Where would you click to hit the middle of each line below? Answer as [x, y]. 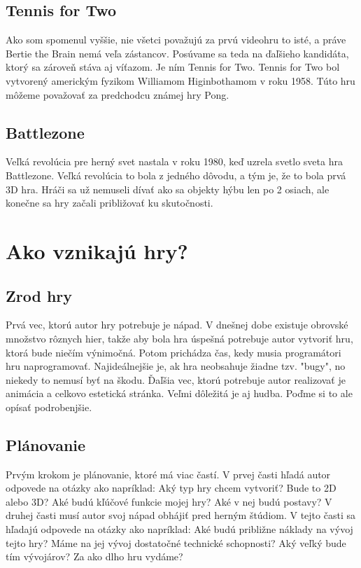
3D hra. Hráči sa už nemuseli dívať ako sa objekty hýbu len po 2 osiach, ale [168, 189]
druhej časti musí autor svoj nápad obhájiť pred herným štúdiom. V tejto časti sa [180, 515]
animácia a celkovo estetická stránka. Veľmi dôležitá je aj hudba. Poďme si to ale [179, 393]
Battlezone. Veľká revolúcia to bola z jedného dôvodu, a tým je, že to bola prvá [176, 175]
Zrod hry [39, 295]
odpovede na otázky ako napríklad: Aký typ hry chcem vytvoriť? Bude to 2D [171, 488]
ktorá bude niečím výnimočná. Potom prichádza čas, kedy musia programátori [174, 352]
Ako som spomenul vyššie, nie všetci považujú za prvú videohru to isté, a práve [176, 40]
